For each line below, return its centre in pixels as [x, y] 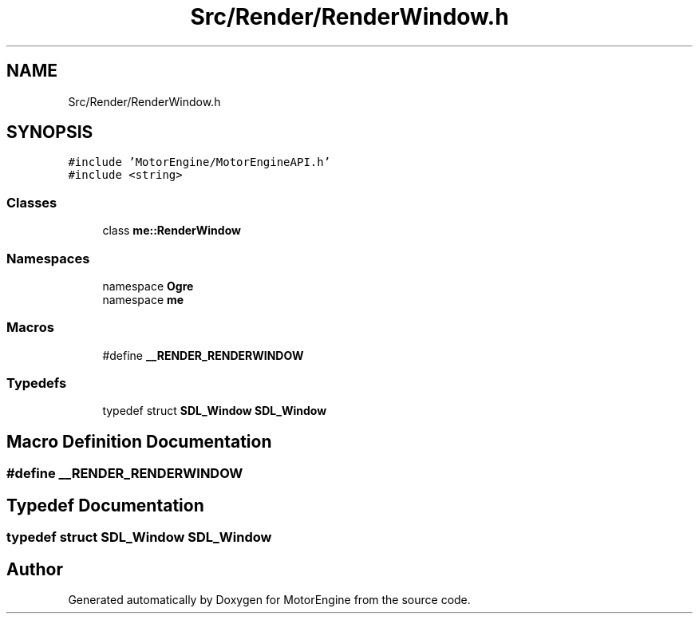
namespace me [143, 299]
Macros [30, 328]
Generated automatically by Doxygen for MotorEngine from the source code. [269, 599]
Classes [32, 202]
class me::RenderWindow [172, 231]
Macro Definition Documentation [139, 441]
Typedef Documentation [105, 505]
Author [35, 569]
